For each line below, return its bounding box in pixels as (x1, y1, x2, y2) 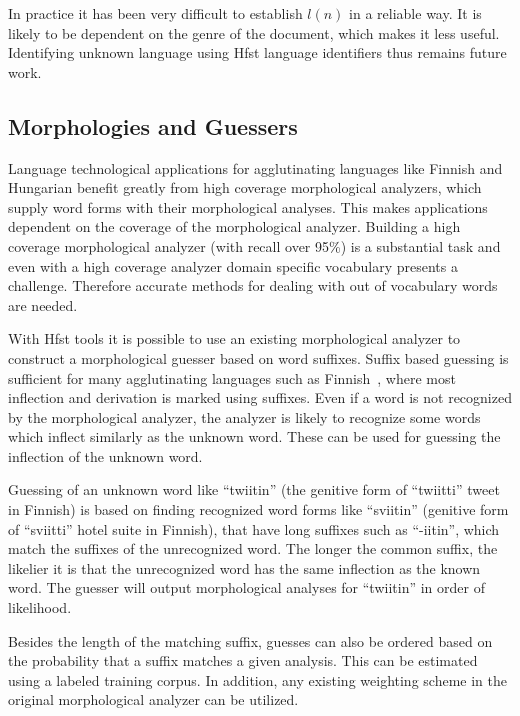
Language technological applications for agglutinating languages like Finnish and (8, 157, 503, 178)
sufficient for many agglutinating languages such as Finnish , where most (8, 367, 456, 388)
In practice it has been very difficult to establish (8, 3, 303, 23)
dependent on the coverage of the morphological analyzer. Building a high (8, 216, 461, 237)
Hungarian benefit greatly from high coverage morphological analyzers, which (8, 177, 482, 198)
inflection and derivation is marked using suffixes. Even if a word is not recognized (8, 387, 512, 408)
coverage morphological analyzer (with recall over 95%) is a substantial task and (8, 235, 501, 256)
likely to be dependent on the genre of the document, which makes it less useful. (8, 22, 500, 43)
